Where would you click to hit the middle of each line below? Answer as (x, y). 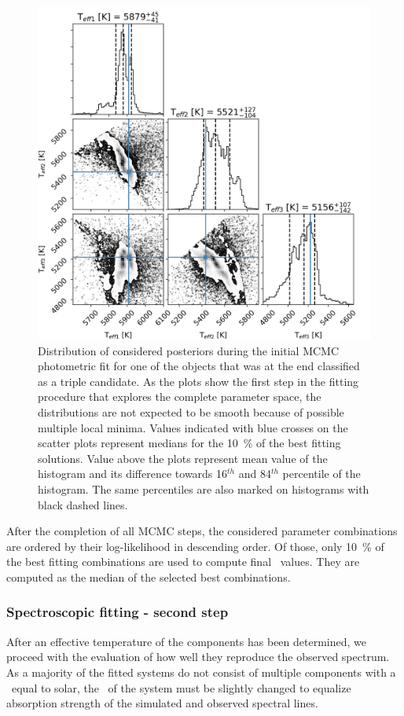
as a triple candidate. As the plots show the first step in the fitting (198, 381)
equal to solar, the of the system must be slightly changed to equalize (181, 687)
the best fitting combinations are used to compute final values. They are (183, 562)
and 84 (255, 474)
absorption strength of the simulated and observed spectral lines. (162, 703)
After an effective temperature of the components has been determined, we (186, 641)
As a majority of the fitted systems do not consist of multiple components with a (201, 672)
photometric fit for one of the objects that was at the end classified (199, 366)
